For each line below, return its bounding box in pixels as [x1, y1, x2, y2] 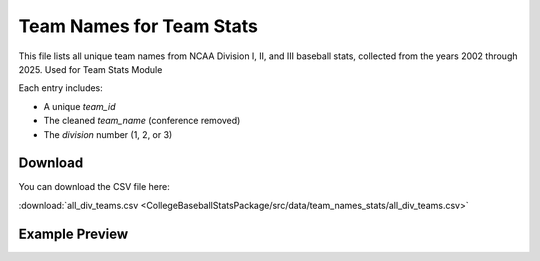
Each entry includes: [18, 82, 104, 94]
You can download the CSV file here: [18, 181, 170, 193]
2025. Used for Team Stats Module [18, 63, 163, 75]
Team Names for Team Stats [18, 15, 259, 37]
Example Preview [18, 225, 129, 242]
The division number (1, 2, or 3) [43, 128, 173, 140]
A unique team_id [43, 100, 116, 112]
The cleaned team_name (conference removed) [43, 115, 241, 127]
